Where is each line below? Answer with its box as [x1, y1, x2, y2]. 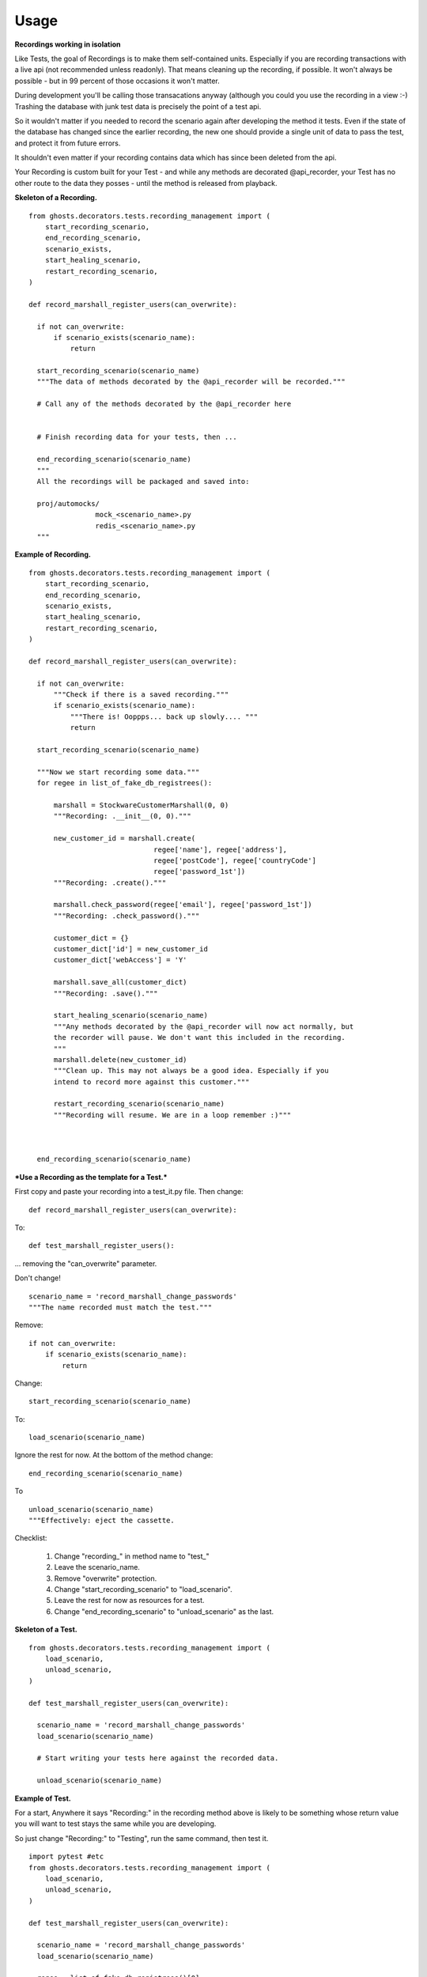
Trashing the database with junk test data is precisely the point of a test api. [14, 101, 262, 111]
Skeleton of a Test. [14, 1625, 78, 1635]
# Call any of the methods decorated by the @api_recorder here [36, 399, 292, 409]
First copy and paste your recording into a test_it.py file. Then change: [14, 1187, 244, 1196]
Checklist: [14, 1533, 47, 1543]
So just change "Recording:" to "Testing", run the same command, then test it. [14, 1833, 269, 1843]
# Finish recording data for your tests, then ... [36, 433, 237, 442]
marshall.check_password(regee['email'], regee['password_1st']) [53, 900, 312, 909]
